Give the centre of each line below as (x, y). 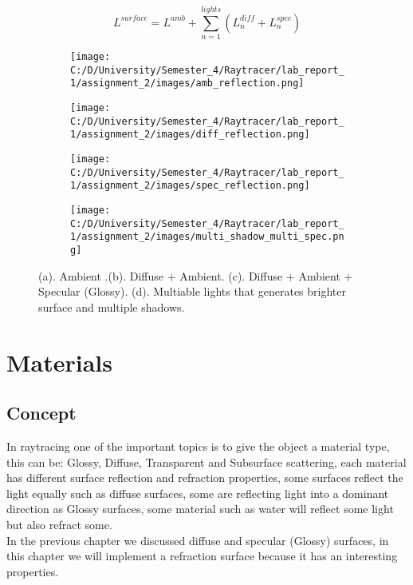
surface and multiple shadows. (112, 306)
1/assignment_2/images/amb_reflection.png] (187, 84)
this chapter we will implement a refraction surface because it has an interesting (202, 556)
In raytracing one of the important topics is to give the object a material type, (198, 446)
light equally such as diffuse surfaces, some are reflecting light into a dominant (198, 493)
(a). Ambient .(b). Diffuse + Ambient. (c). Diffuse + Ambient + (196, 275)
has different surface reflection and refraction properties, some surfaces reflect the (205, 478)
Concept (41, 413)
